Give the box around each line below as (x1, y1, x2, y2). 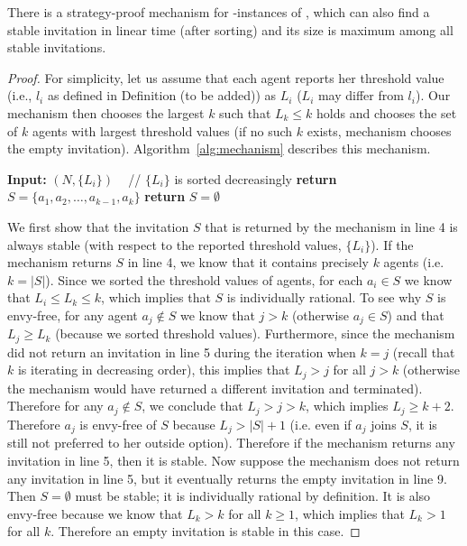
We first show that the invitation (7, 217, 189, 236)
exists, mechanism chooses (307, 121, 452, 140)
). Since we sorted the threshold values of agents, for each (45, 270, 363, 289)
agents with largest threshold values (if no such (32, 121, 293, 140)
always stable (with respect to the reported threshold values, (7, 235, 342, 254)
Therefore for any (7, 396, 104, 415)
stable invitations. (7, 38, 106, 57)
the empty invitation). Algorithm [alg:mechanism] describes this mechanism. (7, 139, 431, 158)
